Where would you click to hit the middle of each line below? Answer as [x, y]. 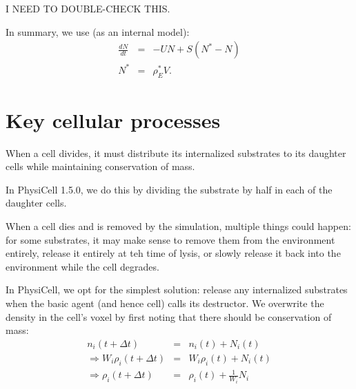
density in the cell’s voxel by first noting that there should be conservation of [169, 316]
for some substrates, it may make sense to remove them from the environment [170, 239]
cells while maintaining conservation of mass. [100, 166]
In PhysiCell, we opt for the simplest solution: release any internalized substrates [177, 290]
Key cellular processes [113, 119]
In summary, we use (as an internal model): [98, 31]
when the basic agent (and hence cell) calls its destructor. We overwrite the [165, 303]
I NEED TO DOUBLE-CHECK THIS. [88, 8]
